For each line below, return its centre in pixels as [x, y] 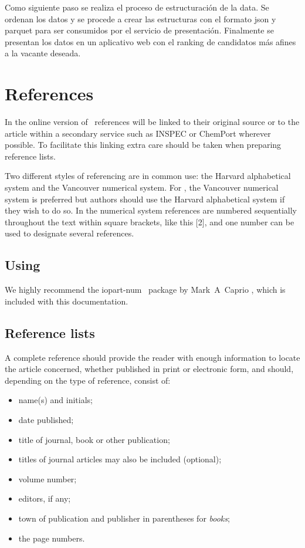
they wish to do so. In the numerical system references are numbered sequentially [151, 210]
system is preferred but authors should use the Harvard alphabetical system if [145, 199]
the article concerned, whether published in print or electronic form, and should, [149, 369]
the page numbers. [52, 538]
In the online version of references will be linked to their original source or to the [152, 122]
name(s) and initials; [55, 400]
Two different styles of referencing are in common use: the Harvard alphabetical [148, 176]
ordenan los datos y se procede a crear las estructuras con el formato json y [140, 18]
